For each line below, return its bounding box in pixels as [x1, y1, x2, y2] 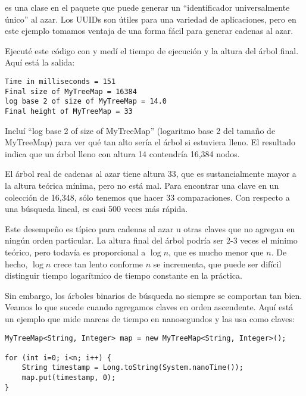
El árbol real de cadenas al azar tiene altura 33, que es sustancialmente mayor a [5, 167, 296, 180]
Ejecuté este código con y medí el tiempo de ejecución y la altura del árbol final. [5, 44, 299, 57]
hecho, [5, 257, 28, 270]
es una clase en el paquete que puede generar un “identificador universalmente [5, 1, 290, 13]
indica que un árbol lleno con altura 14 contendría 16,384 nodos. [5, 147, 240, 160]
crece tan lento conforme [53, 257, 143, 270]
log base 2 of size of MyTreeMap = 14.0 [5, 97, 167, 106]
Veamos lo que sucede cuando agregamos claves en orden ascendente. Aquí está [5, 301, 293, 313]
